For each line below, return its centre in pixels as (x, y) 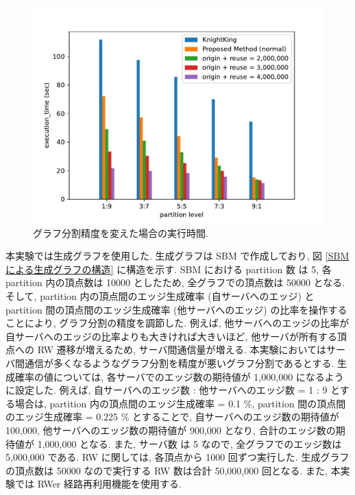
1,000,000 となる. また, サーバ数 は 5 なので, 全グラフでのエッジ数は (189, 443)
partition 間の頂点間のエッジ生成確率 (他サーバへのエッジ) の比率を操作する (176, 309)
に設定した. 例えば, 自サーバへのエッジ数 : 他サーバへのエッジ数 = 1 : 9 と (173, 390)
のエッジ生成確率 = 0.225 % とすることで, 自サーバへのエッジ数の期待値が (172, 417)
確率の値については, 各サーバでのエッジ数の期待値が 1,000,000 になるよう (179, 376)
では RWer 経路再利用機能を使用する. (98, 484)
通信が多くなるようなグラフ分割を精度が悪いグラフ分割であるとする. (179, 363)
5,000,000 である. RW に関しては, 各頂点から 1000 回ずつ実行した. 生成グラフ (177, 457)
